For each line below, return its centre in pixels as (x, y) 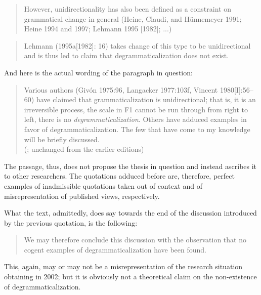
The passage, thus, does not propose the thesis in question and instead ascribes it (130, 166)
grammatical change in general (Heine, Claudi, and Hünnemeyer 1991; (133, 18)
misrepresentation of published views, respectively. (82, 196)
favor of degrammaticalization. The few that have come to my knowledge (137, 129)
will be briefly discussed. (62, 139)
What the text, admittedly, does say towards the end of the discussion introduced (130, 213)
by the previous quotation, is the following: (71, 222)
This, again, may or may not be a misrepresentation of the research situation (123, 266)
